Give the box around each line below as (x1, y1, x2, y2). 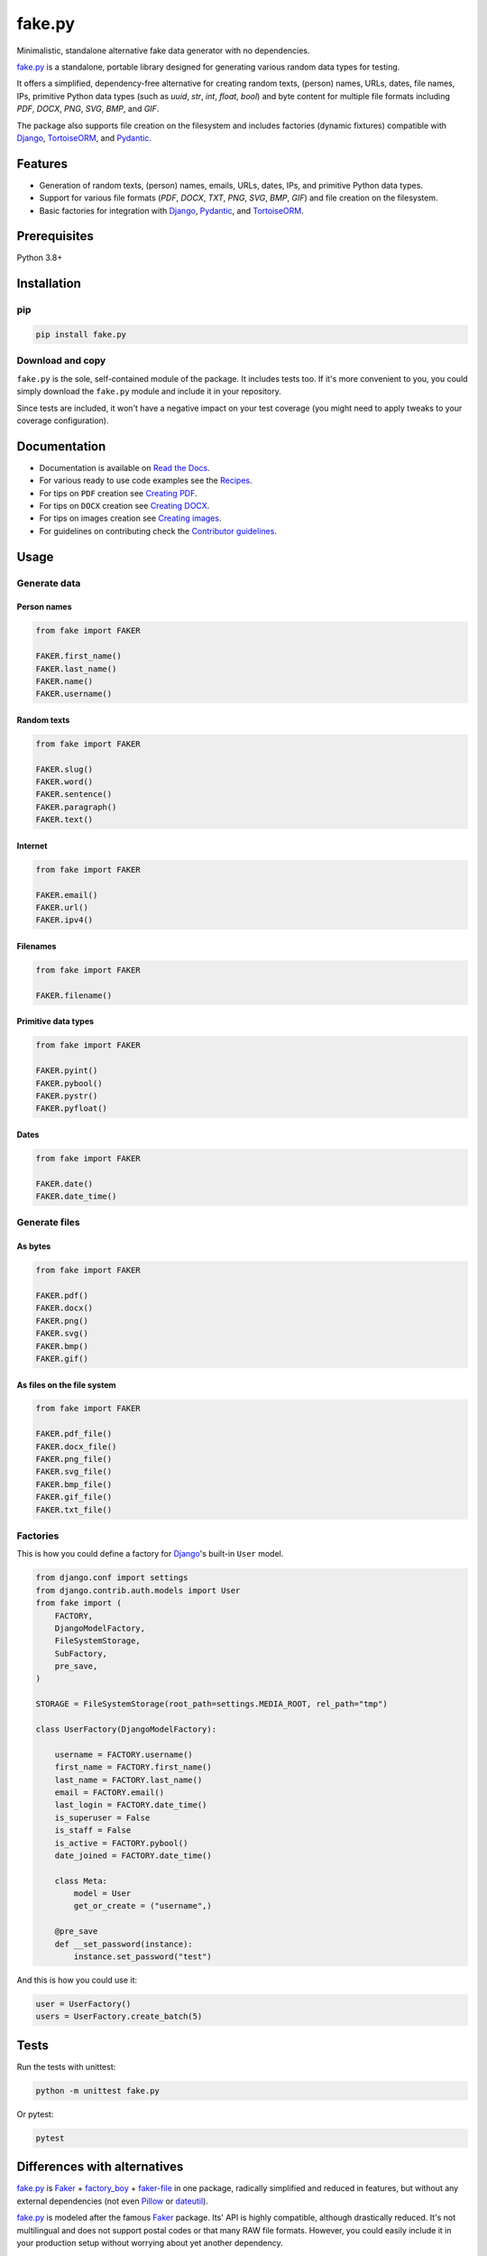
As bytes (16, 1241, 51, 1252)
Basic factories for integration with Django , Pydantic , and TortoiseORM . (39, 205, 304, 216)
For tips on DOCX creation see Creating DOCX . (39, 501, 210, 512)
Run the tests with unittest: (16, 2061, 116, 2072)
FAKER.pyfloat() (35, 1104, 108, 1114)
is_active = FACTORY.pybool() (54, 1837, 188, 1848)
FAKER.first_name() (35, 651, 122, 661)
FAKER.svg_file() (35, 1466, 113, 1477)
